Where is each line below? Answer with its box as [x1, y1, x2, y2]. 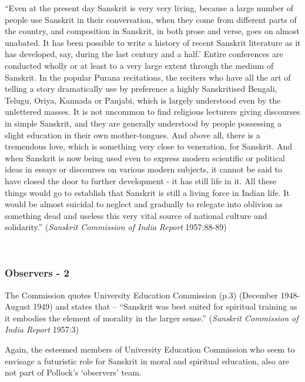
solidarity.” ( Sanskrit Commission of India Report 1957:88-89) [5, 221, 227, 233]
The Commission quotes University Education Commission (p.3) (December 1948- [5, 288, 300, 301]
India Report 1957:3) [5, 323, 79, 336]
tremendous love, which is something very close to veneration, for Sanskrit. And [5, 140, 293, 152]
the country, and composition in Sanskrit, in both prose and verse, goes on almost [5, 25, 300, 37]
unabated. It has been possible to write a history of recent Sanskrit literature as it [5, 36, 301, 48]
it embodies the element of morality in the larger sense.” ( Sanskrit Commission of [5, 311, 299, 324]
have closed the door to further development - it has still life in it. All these [5, 174, 277, 187]
